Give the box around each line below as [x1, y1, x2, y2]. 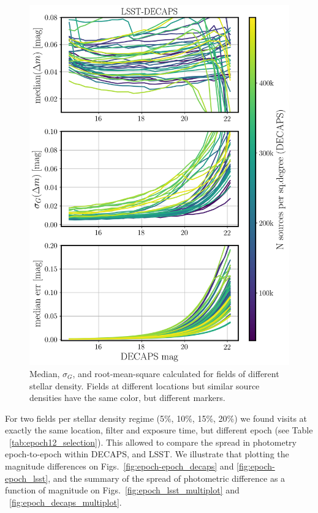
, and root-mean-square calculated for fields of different [72, 367, 279, 380]
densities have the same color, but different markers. [29, 391, 225, 404]
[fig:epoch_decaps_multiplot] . [9, 495, 122, 508]
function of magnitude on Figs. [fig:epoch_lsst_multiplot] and [5, 484, 240, 496]
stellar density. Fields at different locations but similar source [29, 379, 260, 392]
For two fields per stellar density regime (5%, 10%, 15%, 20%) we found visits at [5, 411, 308, 424]
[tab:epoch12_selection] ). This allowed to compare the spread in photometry [9, 435, 297, 448]
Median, [29, 367, 60, 380]
